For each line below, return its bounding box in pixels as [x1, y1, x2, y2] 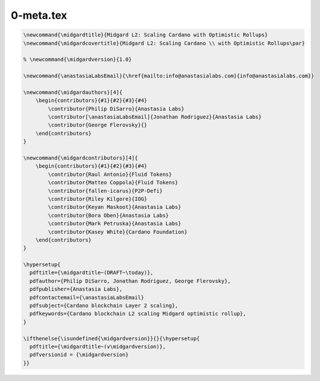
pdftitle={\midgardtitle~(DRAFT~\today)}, [29, 270, 154, 276]
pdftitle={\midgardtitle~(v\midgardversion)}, [29, 343, 166, 350]
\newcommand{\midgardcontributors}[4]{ [23, 155, 138, 161]
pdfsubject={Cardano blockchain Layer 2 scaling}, [29, 302, 178, 309]
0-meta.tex [11, 9, 68, 22]
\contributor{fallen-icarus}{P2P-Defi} [48, 188, 163, 194]
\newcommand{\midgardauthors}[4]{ [23, 89, 123, 96]
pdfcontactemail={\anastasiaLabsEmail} [29, 294, 144, 301]
